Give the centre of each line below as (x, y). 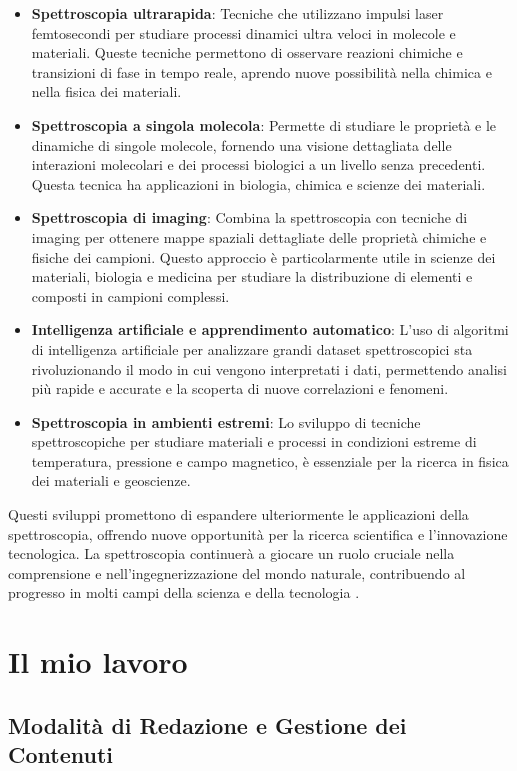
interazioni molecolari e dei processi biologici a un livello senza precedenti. (258, 164)
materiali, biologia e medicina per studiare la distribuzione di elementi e (252, 276)
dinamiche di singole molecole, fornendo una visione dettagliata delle (241, 144)
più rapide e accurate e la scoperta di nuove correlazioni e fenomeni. (240, 388)
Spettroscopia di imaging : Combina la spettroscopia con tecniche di (249, 217)
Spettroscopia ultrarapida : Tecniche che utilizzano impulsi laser (237, 13)
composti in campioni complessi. (130, 295)
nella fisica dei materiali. (106, 91)
